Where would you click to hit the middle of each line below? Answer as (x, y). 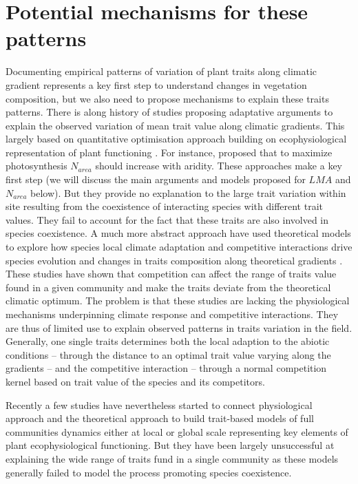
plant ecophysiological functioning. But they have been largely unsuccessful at (170, 445)
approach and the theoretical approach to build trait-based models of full (160, 418)
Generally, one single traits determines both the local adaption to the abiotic (168, 341)
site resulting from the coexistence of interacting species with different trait (164, 206)
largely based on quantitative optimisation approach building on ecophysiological (176, 139)
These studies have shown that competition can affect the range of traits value (171, 274)
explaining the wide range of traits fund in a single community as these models (172, 458)
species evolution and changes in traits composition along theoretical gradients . (174, 260)
